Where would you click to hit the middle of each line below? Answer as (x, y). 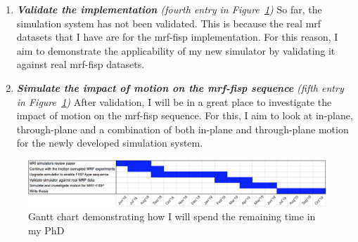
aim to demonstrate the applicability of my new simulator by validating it (176, 50)
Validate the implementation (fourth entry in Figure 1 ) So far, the (169, 9)
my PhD (46, 230)
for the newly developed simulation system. (110, 143)
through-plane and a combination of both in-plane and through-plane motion (183, 129)
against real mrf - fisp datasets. (81, 64)
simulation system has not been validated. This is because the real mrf (169, 23)
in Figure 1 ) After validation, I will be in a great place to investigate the (174, 101)
